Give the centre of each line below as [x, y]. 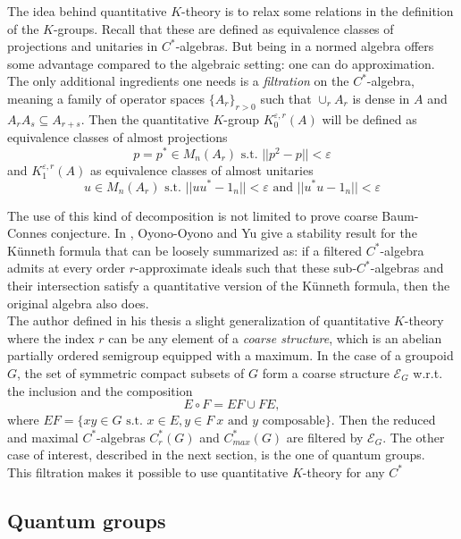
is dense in [381, 98]
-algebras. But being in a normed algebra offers [305, 46]
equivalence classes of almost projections [117, 137]
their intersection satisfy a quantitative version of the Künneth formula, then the [229, 285]
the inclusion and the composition [100, 390]
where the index [51, 337]
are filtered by [325, 437]
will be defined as [369, 118]
